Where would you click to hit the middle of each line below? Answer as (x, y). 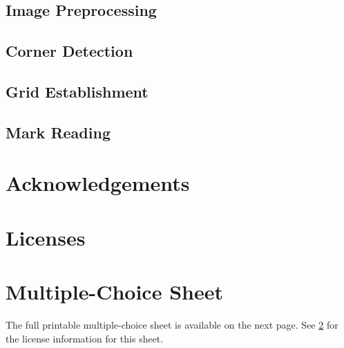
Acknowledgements (98, 183)
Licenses (46, 237)
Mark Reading (58, 132)
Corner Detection (69, 51)
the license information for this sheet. (85, 338)
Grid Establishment (77, 91)
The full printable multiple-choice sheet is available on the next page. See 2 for (172, 324)
